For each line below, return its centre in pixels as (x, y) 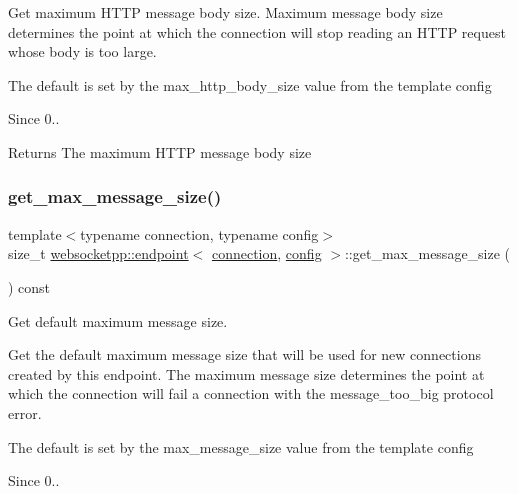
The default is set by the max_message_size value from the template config (241, 446)
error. (25, 412)
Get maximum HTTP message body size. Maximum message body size (225, 12)
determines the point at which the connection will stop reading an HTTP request (257, 31)
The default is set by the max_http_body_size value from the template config (250, 84)
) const (29, 286)
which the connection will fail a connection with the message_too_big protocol (251, 393)
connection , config (266, 253)
